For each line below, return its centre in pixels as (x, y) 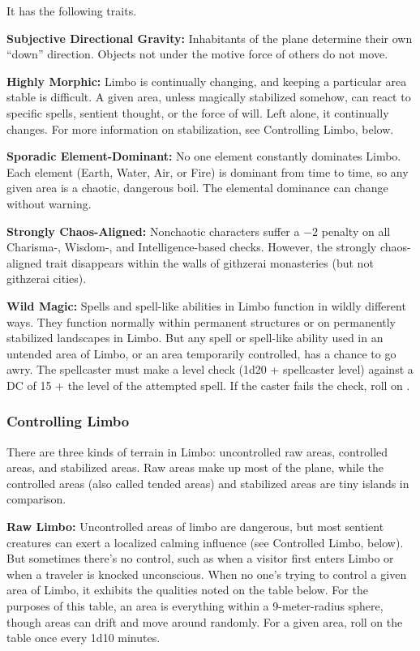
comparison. (36, 499)
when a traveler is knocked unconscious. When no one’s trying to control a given (207, 574)
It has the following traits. (72, 11)
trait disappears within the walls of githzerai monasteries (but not (210, 262)
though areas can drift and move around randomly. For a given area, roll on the (205, 621)
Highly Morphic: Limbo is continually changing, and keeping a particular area (207, 81)
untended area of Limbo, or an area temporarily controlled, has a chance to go (201, 353)
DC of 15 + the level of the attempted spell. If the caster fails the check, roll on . (208, 385)
